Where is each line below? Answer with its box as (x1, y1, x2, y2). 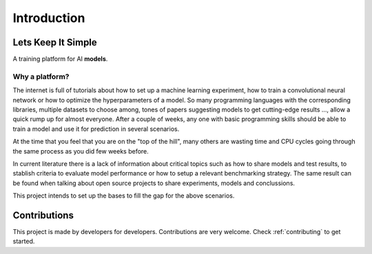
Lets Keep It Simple (12, 36, 98, 48)
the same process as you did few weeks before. (12, 147, 149, 155)
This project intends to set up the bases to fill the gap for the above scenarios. (12, 191, 235, 200)
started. (12, 237, 35, 246)
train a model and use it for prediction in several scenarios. (12, 125, 180, 133)
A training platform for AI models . (12, 55, 108, 63)
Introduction (12, 10, 85, 25)
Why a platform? (12, 72, 70, 81)
